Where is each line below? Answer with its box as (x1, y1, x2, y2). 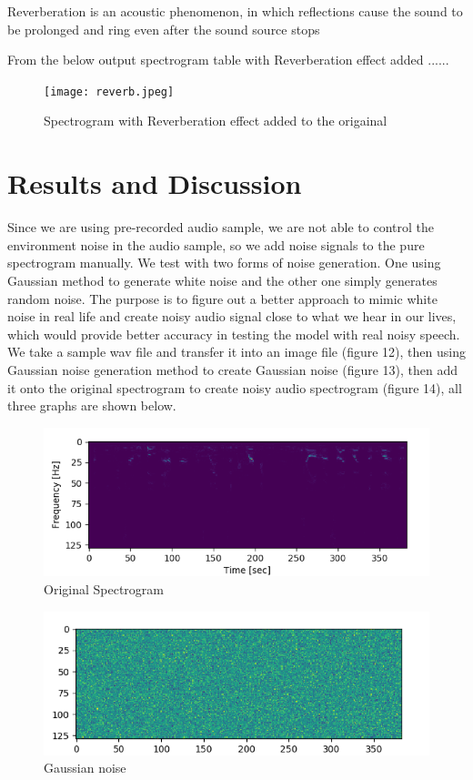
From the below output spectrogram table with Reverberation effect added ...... (7, 50, 449, 69)
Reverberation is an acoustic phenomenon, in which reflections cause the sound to (7, 2, 463, 20)
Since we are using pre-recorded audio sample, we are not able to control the (7, 218, 434, 237)
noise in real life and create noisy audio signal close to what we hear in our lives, (7, 307, 457, 326)
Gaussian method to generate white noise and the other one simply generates (7, 270, 438, 289)
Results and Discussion (7, 165, 302, 202)
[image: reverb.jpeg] (44, 85, 175, 98)
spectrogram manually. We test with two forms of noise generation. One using (7, 253, 441, 272)
